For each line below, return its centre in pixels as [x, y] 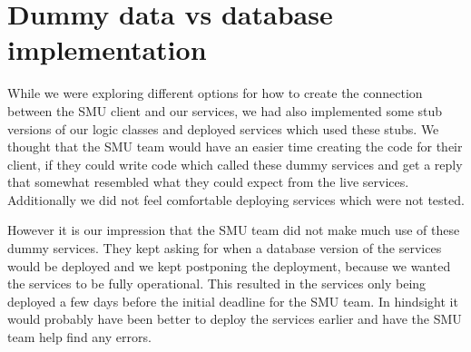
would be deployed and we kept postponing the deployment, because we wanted [229, 265]
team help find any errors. [79, 337]
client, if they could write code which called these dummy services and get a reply [235, 164]
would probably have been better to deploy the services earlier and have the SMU [235, 319]
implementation [107, 49]
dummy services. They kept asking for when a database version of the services [225, 248]
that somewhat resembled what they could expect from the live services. [208, 182]
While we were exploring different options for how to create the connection [215, 93]
